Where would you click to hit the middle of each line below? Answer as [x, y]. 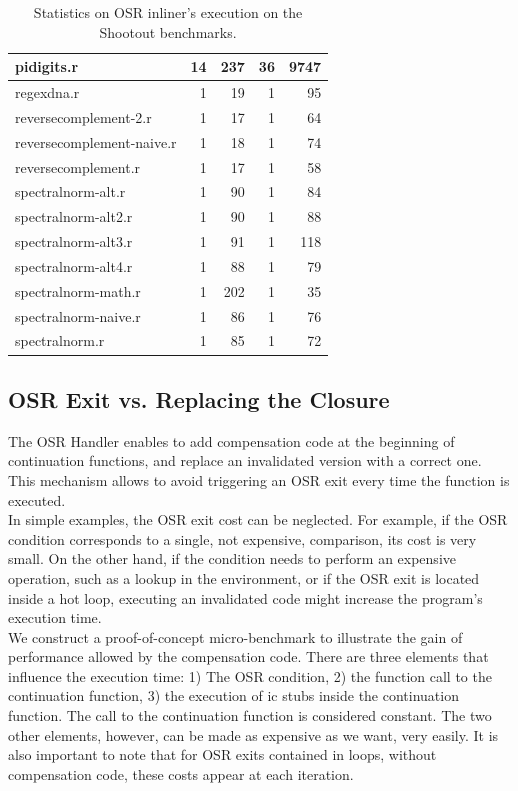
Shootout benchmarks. [168, 31]
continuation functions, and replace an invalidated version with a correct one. [245, 460]
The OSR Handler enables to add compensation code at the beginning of [231, 440]
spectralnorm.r [60, 340]
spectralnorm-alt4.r [74, 265]
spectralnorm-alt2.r [74, 216]
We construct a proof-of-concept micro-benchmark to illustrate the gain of [235, 636]
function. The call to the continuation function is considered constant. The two [250, 715]
